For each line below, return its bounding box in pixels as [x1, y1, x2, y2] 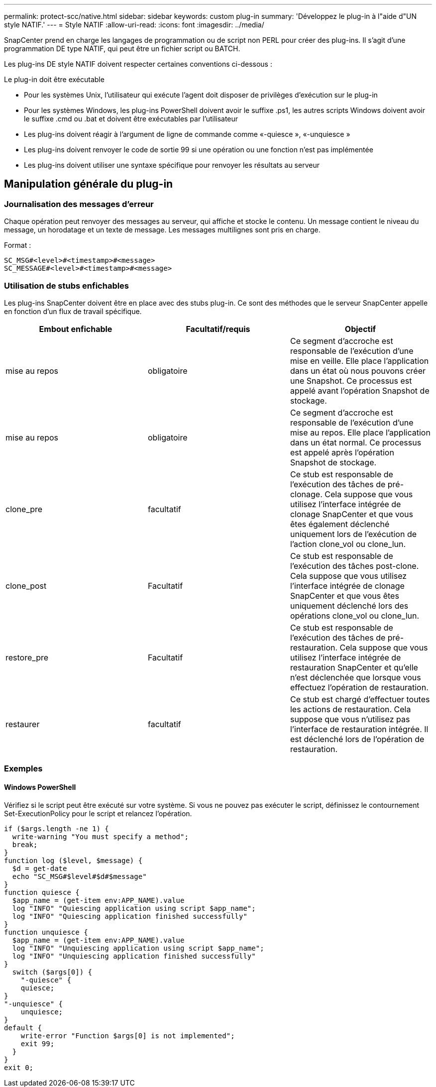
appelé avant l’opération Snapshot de [290, 385, 430, 396]
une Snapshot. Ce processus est [290, 375, 412, 386]
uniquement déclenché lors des [290, 600, 409, 611]
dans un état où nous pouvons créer [290, 365, 426, 376]
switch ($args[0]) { [12, 968, 93, 976]
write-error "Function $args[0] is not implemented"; [20, 1031, 235, 1040]
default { [4, 1023, 42, 1032]
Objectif [344, 324, 376, 334]
